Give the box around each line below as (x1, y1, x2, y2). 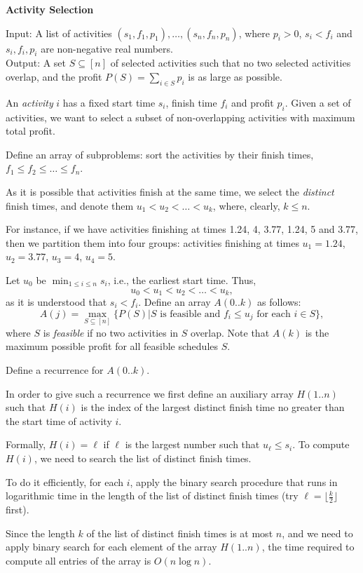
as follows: (257, 294, 301, 309)
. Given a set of (285, 95, 351, 109)
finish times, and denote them (6, 198, 134, 213)
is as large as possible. (188, 69, 282, 83)
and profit (231, 95, 274, 109)
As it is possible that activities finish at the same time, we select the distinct (6, 184, 334, 198)
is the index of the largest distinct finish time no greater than (81, 400, 345, 414)
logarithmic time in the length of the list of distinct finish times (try (6, 488, 299, 503)
